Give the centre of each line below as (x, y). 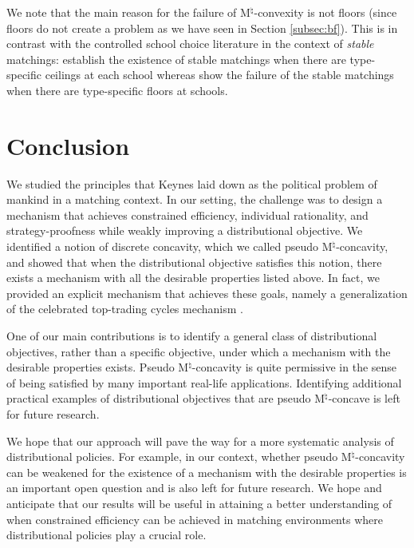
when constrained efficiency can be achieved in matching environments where (195, 519)
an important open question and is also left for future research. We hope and (194, 488)
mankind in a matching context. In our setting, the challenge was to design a (195, 199)
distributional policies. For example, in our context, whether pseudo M (179, 457)
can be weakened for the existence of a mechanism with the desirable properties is (207, 472)
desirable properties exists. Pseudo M (98, 367)
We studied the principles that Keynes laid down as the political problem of (192, 183)
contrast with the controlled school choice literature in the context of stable (190, 44)
